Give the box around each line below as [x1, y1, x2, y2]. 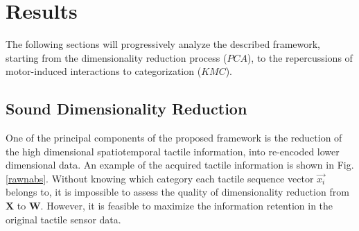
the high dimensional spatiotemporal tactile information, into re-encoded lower [6, 144, 340, 158]
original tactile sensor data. [6, 212, 121, 226]
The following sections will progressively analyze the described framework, [6, 37, 321, 51]
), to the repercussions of [247, 50, 353, 65]
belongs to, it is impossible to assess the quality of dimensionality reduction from [6, 185, 349, 199]
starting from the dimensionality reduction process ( [6, 50, 227, 65]
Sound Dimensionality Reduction [6, 98, 247, 119]
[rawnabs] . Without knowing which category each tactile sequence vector [6, 171, 314, 185]
